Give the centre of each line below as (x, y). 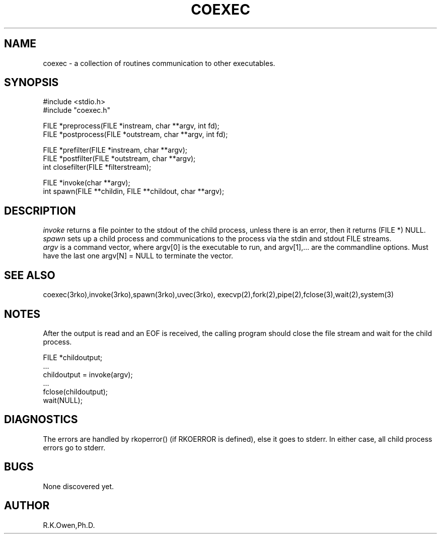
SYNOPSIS (31, 83)
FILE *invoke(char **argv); (87, 183)
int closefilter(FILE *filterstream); (97, 167)
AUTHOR (27, 506)
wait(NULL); (63, 400)
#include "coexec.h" (77, 110)
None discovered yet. (79, 486)
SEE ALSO (30, 275)
